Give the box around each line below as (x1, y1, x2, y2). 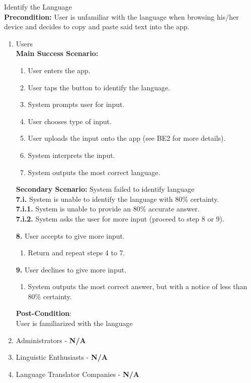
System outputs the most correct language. (28, 167, 160, 177)
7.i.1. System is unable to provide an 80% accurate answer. (16, 203, 200, 214)
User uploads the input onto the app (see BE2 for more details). (28, 133, 226, 143)
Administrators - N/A (16, 335, 86, 345)
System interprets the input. (28, 149, 115, 160)
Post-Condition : (16, 308, 72, 318)
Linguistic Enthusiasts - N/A (16, 352, 108, 362)
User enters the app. (28, 65, 91, 75)
